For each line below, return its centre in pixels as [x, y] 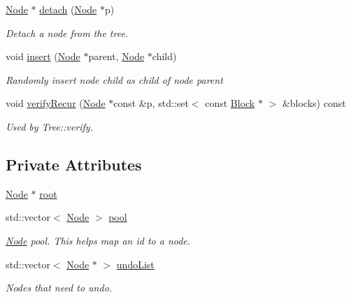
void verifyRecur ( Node [56, 103]
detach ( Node [68, 9]
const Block [230, 103]
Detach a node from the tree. [67, 32]
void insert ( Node [43, 56]
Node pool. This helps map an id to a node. [98, 240]
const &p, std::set [151, 103]
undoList [135, 264]
